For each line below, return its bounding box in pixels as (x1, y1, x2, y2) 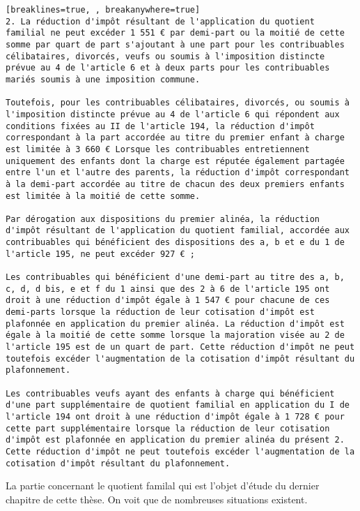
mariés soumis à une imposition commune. (6, 74, 201, 84)
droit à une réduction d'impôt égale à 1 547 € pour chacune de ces (6, 295, 330, 306)
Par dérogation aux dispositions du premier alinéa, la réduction (6, 214, 320, 224)
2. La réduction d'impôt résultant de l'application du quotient (6, 16, 315, 27)
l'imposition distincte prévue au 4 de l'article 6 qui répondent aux (6, 109, 340, 119)
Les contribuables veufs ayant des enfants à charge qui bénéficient (6, 388, 335, 399)
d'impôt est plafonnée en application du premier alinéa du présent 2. (6, 435, 345, 445)
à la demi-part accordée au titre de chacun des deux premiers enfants (6, 179, 345, 189)
